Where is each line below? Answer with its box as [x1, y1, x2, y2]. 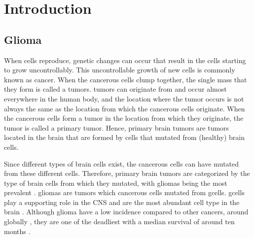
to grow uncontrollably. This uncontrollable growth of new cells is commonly [4, 65, 235, 75]
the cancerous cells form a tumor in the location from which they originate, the [4, 113, 244, 123]
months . [4, 226, 31, 236]
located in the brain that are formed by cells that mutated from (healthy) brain [4, 132, 245, 142]
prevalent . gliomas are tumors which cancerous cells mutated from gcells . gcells [4, 187, 245, 198]
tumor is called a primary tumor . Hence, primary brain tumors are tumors [4, 122, 229, 133]
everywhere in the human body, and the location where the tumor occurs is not [4, 93, 244, 103]
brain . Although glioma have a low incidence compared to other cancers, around [4, 206, 249, 217]
